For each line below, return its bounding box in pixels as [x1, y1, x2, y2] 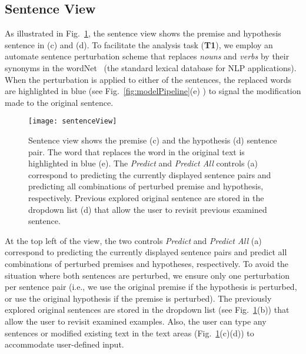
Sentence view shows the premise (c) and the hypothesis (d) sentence [28, 134, 277, 146]
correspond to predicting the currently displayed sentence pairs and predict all [5, 246, 287, 258]
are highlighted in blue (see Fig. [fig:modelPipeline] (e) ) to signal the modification [5, 85, 301, 97]
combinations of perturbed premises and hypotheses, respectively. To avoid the [5, 257, 289, 269]
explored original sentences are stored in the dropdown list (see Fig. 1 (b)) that [5, 303, 290, 316]
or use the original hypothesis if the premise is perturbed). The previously [5, 292, 272, 304]
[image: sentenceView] [28, 117, 117, 126]
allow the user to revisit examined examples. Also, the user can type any [5, 315, 267, 327]
